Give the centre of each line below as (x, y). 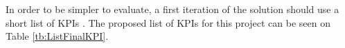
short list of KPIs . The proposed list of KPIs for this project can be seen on (168, 22)
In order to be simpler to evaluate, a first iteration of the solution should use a (172, 9)
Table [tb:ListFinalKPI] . (57, 36)
